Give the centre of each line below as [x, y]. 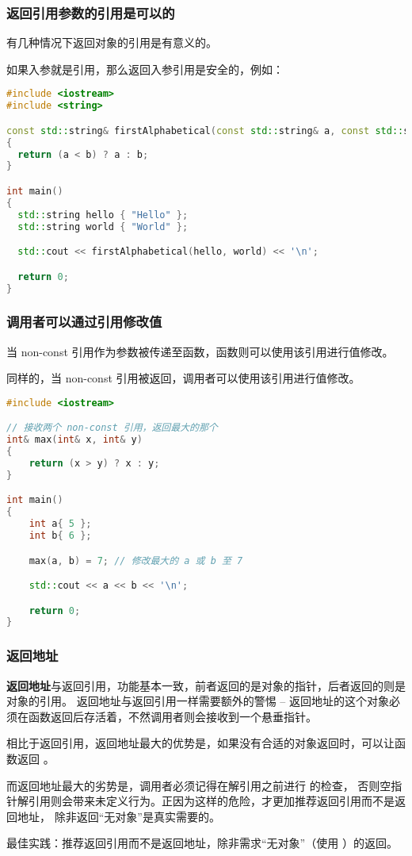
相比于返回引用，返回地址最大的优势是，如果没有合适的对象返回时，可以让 [200, 743]
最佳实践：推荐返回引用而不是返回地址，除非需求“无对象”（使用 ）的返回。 [202, 843]
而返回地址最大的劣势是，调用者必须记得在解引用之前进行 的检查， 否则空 [199, 785]
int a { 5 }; [60, 524]
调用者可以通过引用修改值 [84, 322]
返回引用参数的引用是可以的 [91, 12]
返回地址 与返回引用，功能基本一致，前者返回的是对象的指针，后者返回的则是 [206, 685]
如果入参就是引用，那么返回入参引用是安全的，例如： [145, 69]
